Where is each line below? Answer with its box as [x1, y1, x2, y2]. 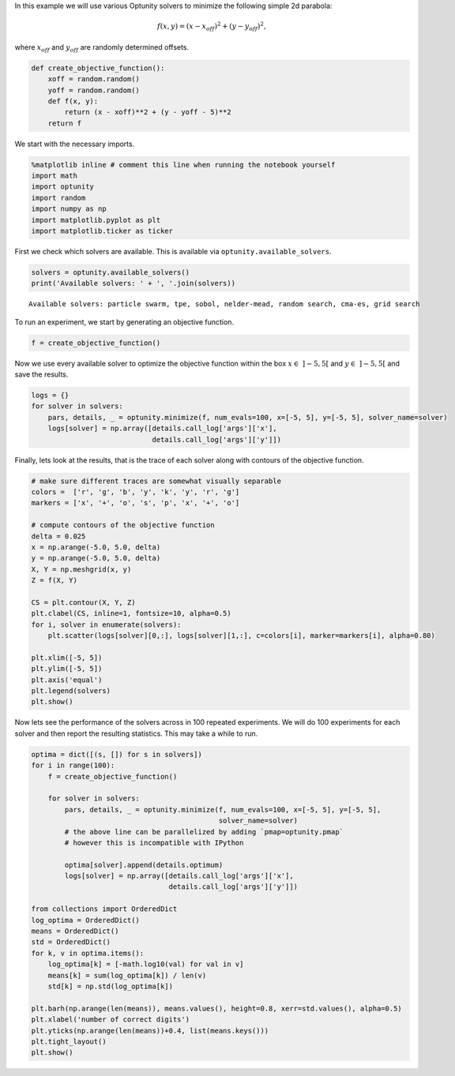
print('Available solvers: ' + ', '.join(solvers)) [31, 279, 236, 288]
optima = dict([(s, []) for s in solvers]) [31, 750, 203, 759]
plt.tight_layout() [31, 1037, 107, 1046]
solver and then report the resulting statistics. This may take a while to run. [14, 729, 258, 738]
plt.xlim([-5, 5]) [31, 653, 103, 662]
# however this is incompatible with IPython [64, 838, 244, 847]
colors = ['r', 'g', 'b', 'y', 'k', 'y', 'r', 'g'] [31, 487, 240, 497]
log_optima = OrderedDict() [31, 916, 140, 924]
